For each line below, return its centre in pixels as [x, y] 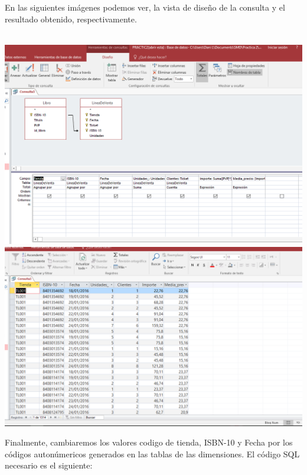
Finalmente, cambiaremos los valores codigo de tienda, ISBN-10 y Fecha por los [149, 442]
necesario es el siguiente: [49, 465]
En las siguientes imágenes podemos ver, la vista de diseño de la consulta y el [145, 7]
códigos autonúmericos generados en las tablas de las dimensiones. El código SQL [152, 453]
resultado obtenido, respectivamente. [71, 19]
